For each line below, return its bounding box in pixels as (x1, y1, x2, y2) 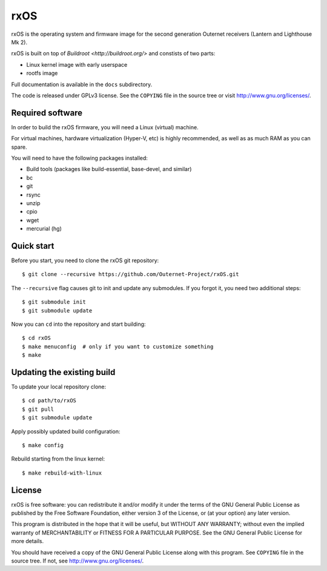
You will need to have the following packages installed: (11, 154, 148, 161)
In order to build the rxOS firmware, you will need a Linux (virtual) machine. (11, 123, 199, 130)
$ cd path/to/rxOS (22, 397, 77, 404)
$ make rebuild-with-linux (22, 469, 102, 476)
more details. (11, 538, 44, 545)
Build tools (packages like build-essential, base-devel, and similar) (26, 166, 192, 173)
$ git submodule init (22, 299, 86, 306)
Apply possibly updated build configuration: (11, 428, 121, 435)
